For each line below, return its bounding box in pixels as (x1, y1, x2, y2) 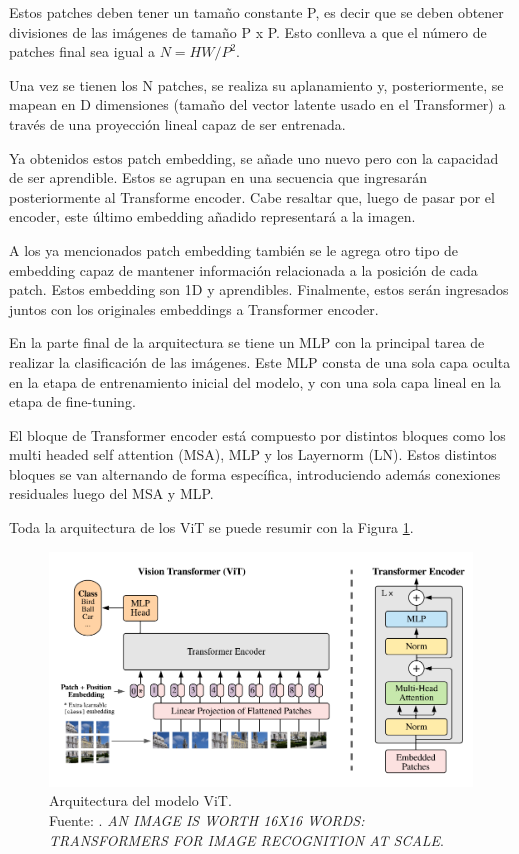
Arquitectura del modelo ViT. (49, 790, 232, 811)
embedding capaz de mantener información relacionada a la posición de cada (9, 259, 478, 280)
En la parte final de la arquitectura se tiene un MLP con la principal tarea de (9, 332, 485, 353)
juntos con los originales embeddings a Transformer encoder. (9, 298, 379, 319)
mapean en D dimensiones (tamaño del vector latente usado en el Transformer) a (9, 94, 506, 115)
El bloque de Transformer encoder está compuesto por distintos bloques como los (9, 424, 506, 445)
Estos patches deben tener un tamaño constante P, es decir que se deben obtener (9, 2, 504, 22)
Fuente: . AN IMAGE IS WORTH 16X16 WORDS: (49, 810, 365, 831)
